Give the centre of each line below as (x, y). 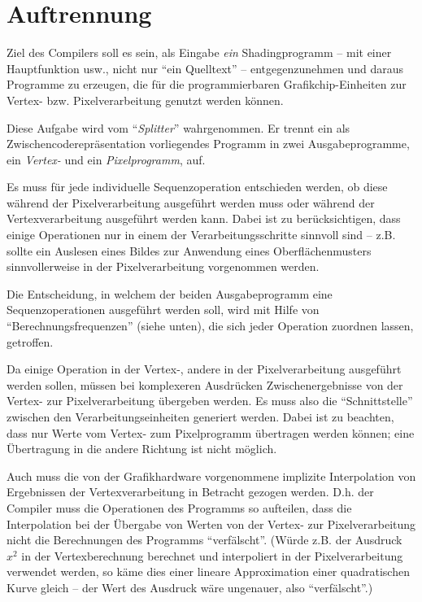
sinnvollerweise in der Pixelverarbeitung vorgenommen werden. (163, 266)
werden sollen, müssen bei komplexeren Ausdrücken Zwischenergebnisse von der (205, 384)
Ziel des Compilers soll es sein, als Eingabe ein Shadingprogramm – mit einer (199, 52)
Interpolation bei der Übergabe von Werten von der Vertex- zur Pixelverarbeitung (211, 523)
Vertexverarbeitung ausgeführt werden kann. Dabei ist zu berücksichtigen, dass (204, 218)
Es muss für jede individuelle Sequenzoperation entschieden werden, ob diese (197, 187)
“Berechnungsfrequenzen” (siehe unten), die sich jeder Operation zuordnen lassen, (210, 326)
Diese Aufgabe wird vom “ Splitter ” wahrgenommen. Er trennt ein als (178, 127)
